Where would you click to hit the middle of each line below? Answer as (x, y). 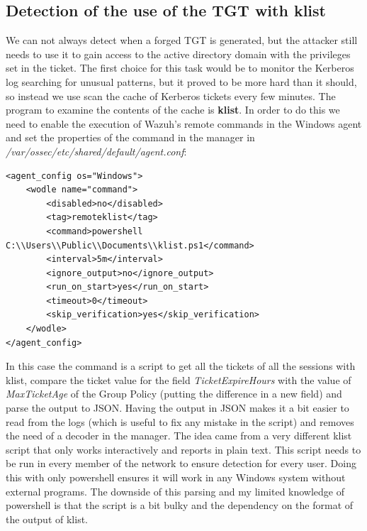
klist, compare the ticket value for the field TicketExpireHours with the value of (179, 379)
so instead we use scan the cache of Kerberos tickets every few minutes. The (171, 95)
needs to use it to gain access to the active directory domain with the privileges (178, 54)
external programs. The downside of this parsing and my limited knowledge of (175, 491)
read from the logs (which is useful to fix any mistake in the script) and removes (180, 421)
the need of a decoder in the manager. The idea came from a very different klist (179, 436)
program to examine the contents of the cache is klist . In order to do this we (173, 110)
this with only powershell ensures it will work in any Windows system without (176, 477)
